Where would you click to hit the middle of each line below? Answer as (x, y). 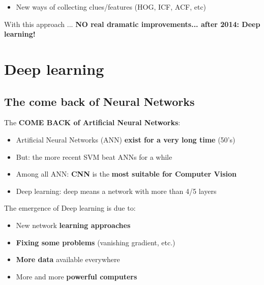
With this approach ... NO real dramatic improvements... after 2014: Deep (132, 24)
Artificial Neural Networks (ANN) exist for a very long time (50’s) (126, 139)
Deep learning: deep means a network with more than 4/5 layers (116, 191)
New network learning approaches (73, 225)
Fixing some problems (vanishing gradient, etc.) (96, 242)
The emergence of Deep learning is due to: (70, 208)
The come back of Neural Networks (99, 101)
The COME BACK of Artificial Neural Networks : (92, 122)
